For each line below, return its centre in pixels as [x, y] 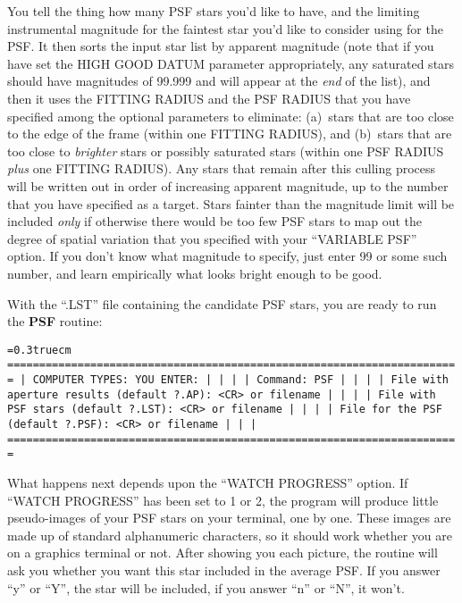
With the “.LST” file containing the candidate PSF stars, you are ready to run [222, 303]
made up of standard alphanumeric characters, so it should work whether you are [230, 535]
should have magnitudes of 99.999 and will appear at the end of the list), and [219, 81]
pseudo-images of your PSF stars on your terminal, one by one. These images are [229, 518]
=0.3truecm [39, 350]
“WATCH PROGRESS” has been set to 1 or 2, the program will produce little [223, 500]
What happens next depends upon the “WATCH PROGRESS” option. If [208, 482]
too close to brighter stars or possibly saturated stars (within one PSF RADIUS [226, 151]
